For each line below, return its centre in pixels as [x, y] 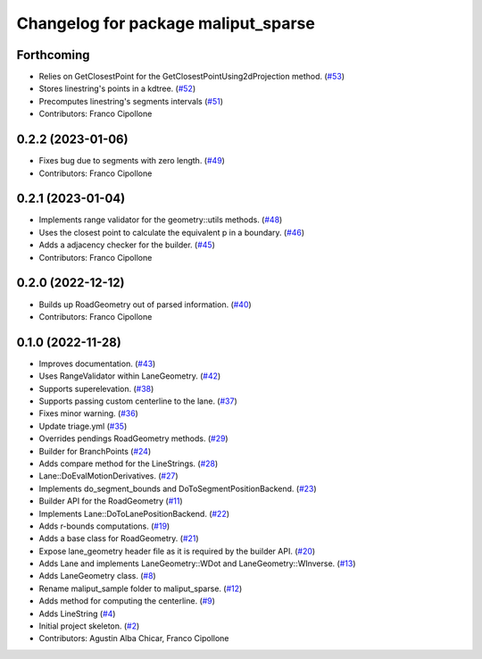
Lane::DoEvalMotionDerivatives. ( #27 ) [108, 476]
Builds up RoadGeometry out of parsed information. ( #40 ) [145, 304]
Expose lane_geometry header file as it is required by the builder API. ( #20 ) [177, 551]
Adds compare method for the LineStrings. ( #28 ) [129, 463]
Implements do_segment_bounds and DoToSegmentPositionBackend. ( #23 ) [178, 488]
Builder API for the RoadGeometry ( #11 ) [111, 501]
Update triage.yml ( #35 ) [83, 426]
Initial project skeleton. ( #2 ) [89, 626]
